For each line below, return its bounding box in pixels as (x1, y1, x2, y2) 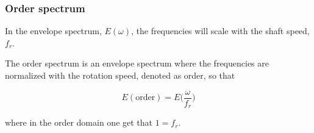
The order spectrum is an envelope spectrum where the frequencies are (5, 57, 269, 70)
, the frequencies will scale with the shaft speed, (130, 24, 310, 37)
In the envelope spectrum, (5, 24, 102, 37)
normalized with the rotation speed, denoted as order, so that (5, 69, 235, 81)
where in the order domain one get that (5, 116, 153, 129)
